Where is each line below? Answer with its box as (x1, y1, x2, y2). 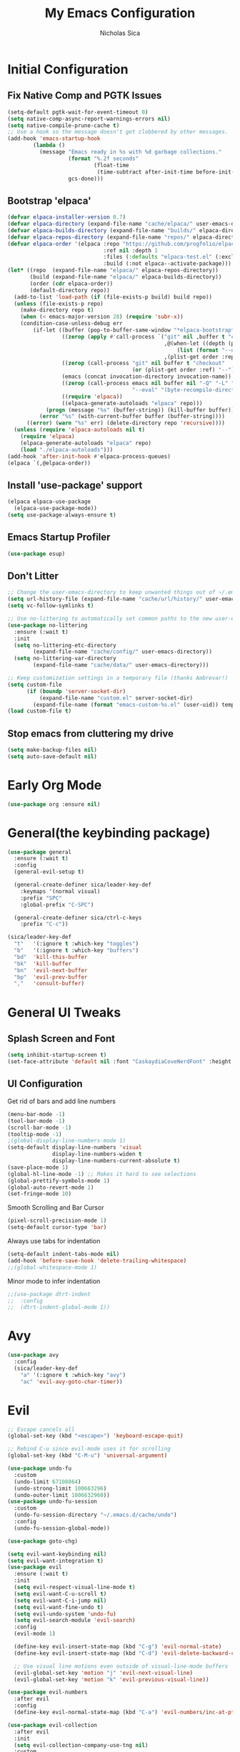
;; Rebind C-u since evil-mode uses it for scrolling (7, 1445, 171, 1453)
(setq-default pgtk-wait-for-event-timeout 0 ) (7, 109, 149, 116)
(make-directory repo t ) (20, 307, 94, 314)
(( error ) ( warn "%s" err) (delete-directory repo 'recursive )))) (26, 419, 225, 427)
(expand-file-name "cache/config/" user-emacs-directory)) (33, 648, 213, 655)
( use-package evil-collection (7, 1721, 98, 1728)
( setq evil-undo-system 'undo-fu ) (14, 1610, 116, 1618)
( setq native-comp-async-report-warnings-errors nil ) (7, 115, 171, 122)
